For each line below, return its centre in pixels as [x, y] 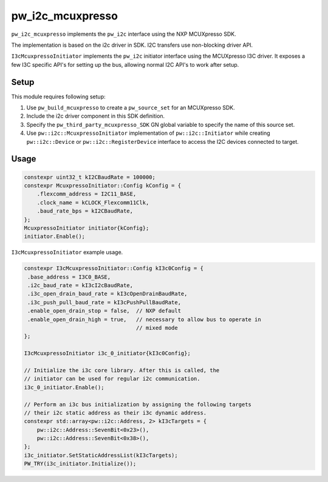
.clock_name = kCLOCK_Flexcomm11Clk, [93, 202]
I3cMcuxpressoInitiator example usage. [67, 253]
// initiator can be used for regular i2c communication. [112, 379]
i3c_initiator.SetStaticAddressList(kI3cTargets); [101, 455]
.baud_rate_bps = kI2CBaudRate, [85, 211]
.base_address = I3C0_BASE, [69, 277]
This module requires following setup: [58, 97]
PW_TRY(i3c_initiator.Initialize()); [80, 464]
